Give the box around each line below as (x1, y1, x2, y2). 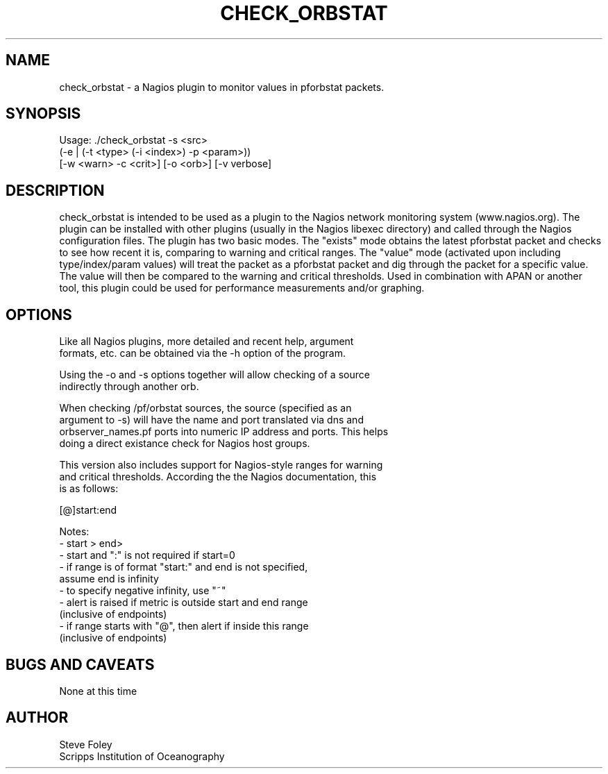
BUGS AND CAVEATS (6, 655, 155, 673)
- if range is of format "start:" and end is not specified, (59, 561, 308, 573)
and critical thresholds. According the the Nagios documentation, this (59, 471, 377, 483)
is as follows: (59, 482, 119, 495)
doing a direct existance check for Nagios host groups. (59, 437, 310, 450)
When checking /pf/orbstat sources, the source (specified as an (59, 402, 352, 414)
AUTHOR (6, 709, 69, 727)
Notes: (59, 525, 90, 538)
